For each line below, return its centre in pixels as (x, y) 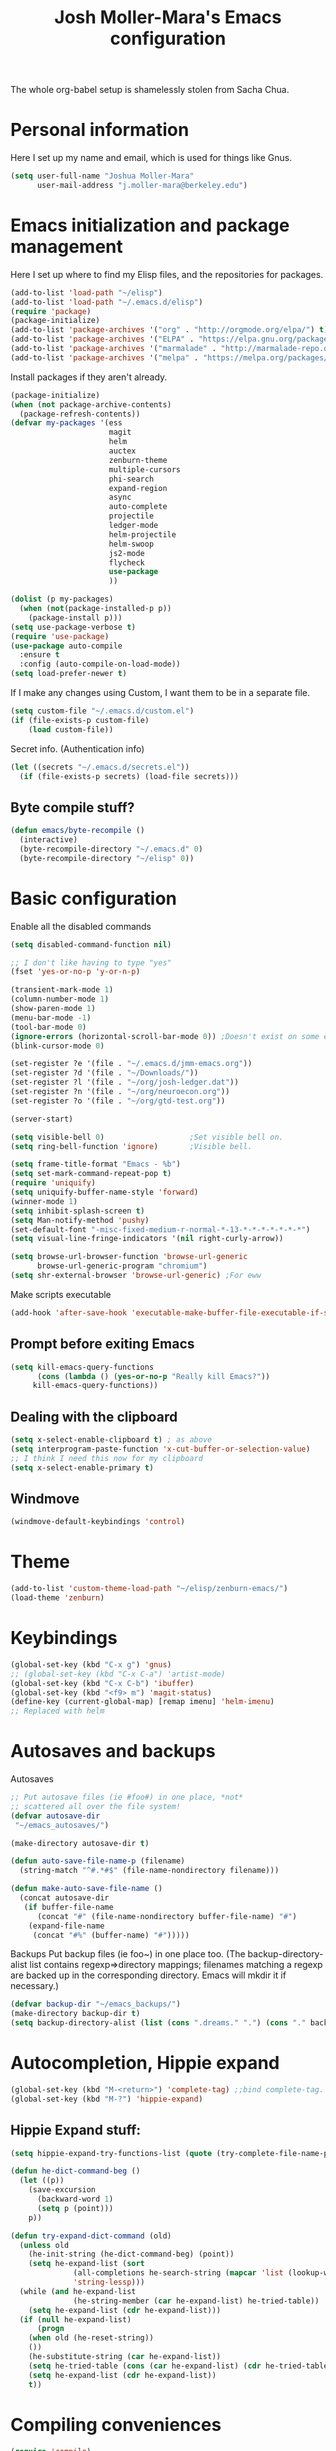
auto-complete (138, 507)
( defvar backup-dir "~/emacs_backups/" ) (96, 2004)
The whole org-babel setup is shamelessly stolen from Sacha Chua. (150, 90)
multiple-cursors (145, 469)
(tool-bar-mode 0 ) (48, 1027)
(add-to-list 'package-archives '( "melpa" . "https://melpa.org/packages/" (171, 357)
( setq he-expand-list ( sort (86, 2264)
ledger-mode (133, 526)
